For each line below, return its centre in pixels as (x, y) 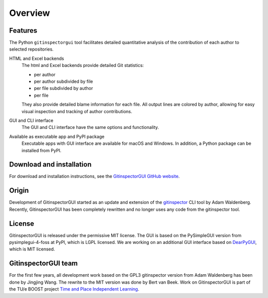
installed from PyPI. (41, 150)
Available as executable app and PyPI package (57, 136)
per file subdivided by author (64, 88)
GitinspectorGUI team (43, 264)
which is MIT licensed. (32, 249)
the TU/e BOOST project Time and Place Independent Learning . (74, 289)
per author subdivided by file (64, 81)
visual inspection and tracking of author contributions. (77, 111)
